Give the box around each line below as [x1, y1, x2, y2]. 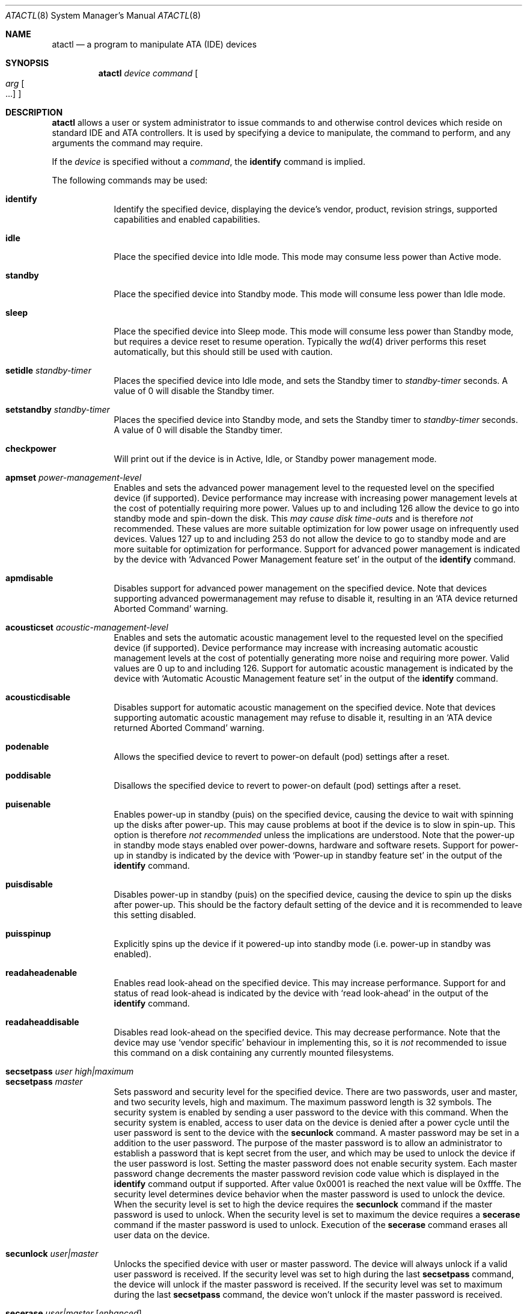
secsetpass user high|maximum [5, 1066, 134, 1076]
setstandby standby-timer [5, 404, 110, 415]
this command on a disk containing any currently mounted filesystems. [114, 1047, 394, 1058]
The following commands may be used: [52, 175, 208, 185]
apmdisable [5, 573, 53, 583]
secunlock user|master [5, 1248, 99, 1259]
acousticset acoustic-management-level [5, 622, 169, 632]
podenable [5, 741, 49, 751]
